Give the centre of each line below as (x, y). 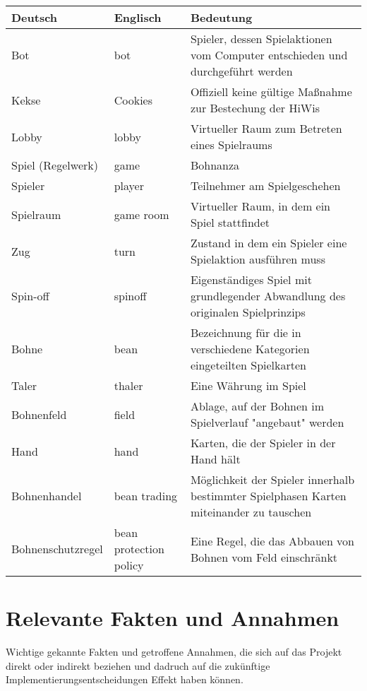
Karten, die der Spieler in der (263, 443)
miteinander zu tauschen (251, 512)
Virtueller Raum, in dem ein (260, 206)
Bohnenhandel (47, 496)
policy (129, 565)
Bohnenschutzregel (57, 549)
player (129, 185)
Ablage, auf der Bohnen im (257, 406)
